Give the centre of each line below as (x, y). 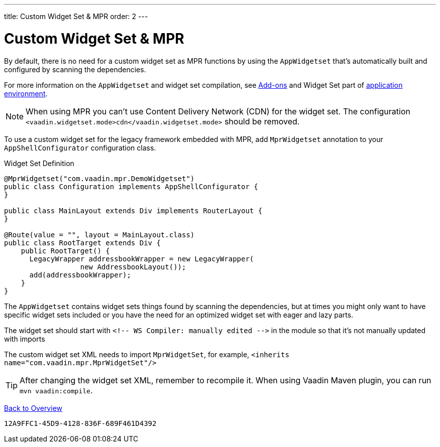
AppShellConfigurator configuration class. (80, 147)
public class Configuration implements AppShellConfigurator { (131, 186)
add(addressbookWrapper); (80, 275)
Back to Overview (33, 408)
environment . (26, 93)
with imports (25, 339)
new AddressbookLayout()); (133, 267)
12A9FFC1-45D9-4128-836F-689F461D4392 (80, 423)
